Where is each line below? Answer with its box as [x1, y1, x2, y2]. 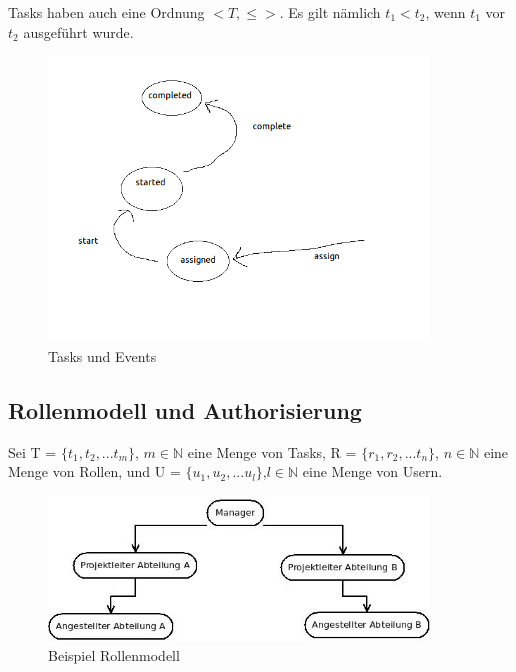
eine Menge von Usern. [302, 461, 443, 482]
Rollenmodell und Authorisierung [8, 394, 362, 425]
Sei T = [8, 441, 57, 462]
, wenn [425, 2, 466, 22]
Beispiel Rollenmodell [48, 645, 180, 666]
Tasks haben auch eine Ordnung [8, 2, 205, 22]
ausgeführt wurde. [23, 21, 134, 42]
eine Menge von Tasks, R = [187, 441, 357, 462]
